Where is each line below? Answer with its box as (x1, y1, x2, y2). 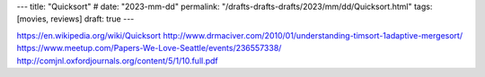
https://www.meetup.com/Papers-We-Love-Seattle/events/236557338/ (16, 43, 282, 54)
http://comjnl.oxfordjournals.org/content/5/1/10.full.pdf (16, 55, 219, 66)
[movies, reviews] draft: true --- (16, 13, 135, 24)
